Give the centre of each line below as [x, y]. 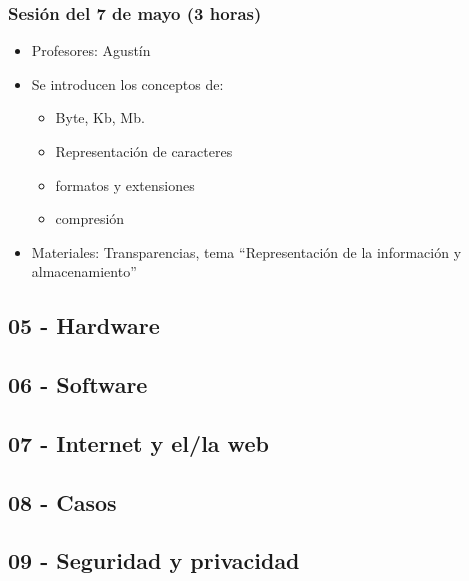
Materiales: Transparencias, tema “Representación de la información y [246, 251]
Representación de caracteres [144, 151]
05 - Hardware [84, 325]
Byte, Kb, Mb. [100, 117]
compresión [90, 218]
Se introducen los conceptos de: [127, 83]
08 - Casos [62, 501]
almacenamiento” [84, 271]
